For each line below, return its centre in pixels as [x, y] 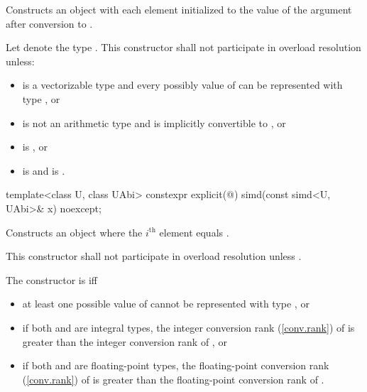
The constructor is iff [51, 279]
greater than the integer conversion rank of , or [125, 341]
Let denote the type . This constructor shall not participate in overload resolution [183, 47]
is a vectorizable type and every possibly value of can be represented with [182, 85]
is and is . [44, 170]
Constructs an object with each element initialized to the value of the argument [179, 9]
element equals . [194, 232]
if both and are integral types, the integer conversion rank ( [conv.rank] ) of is [188, 327]
